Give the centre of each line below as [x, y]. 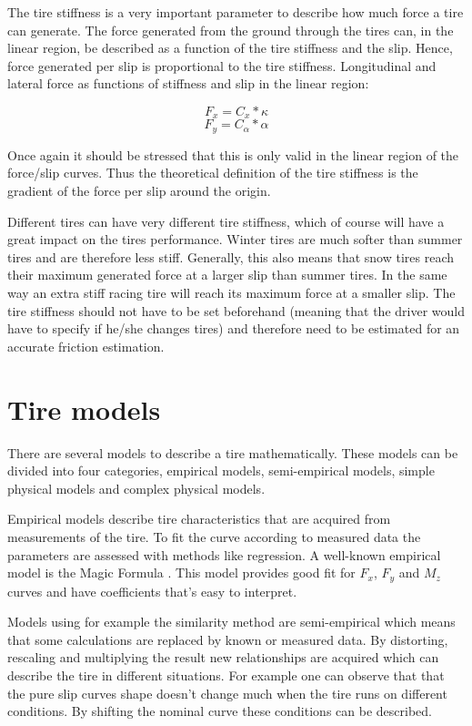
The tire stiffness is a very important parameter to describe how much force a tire [236, 12]
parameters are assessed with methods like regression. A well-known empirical [224, 554]
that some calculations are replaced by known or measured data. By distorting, [228, 639]
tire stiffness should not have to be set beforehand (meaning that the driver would [236, 310]
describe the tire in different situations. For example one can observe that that [226, 675]
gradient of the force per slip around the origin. [139, 191]
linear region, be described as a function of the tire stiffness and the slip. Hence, [230, 48]
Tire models [84, 409]
